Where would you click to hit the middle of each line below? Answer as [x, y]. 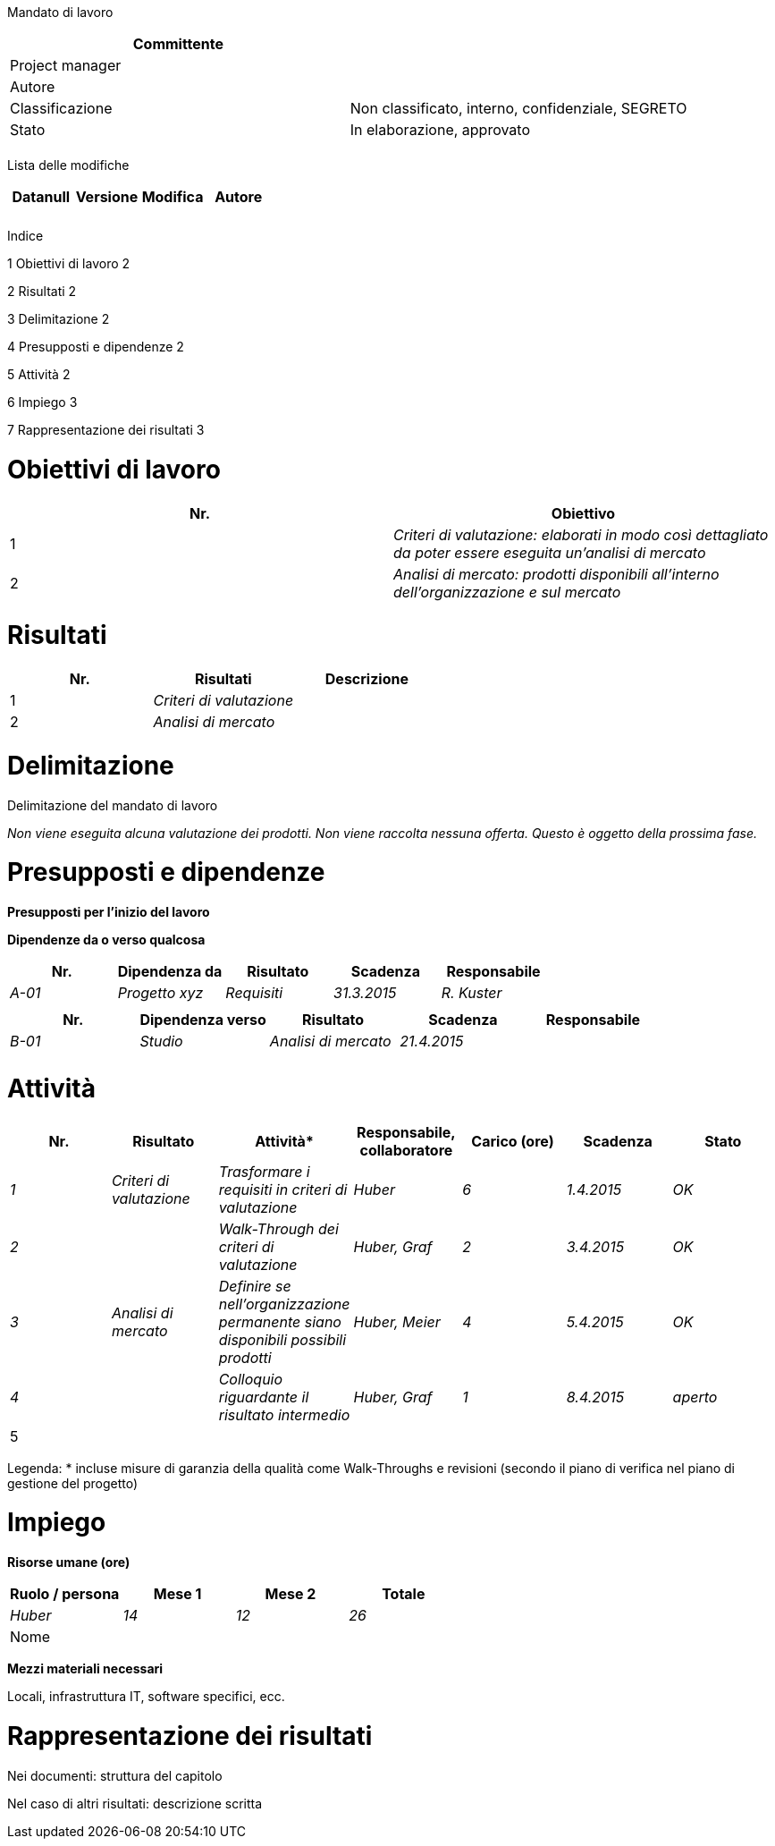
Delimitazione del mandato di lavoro [113, 805]
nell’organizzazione [284, 1304]
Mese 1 [177, 1594]
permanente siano [280, 1321]
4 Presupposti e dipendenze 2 [96, 347]
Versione [107, 197]
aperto [695, 1397]
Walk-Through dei [278, 1228]
